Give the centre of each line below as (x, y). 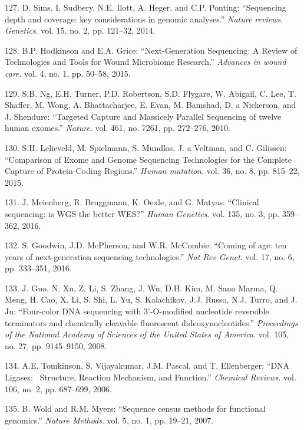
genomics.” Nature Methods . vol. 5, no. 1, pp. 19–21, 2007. (109, 420)
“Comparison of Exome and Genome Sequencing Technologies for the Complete (148, 159)
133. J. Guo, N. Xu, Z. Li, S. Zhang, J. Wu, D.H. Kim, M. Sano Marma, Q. (141, 288)
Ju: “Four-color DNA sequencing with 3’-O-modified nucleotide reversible (137, 311)
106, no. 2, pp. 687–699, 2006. (59, 388)
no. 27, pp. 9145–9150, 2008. (56, 345)
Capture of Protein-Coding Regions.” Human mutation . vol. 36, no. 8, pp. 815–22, (152, 171)
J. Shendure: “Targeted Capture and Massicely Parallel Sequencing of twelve (143, 116)
